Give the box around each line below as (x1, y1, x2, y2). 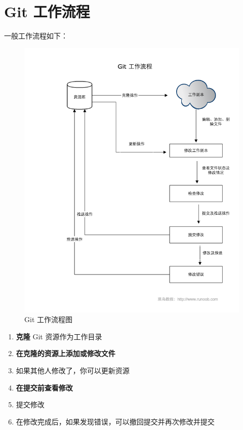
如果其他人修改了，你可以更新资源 (16, 365, 130, 375)
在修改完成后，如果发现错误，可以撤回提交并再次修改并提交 (16, 416, 215, 426)
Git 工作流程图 (24, 314, 72, 325)
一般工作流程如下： (4, 30, 68, 41)
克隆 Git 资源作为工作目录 (16, 331, 102, 341)
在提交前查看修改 (16, 382, 73, 393)
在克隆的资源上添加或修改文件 (16, 348, 115, 359)
